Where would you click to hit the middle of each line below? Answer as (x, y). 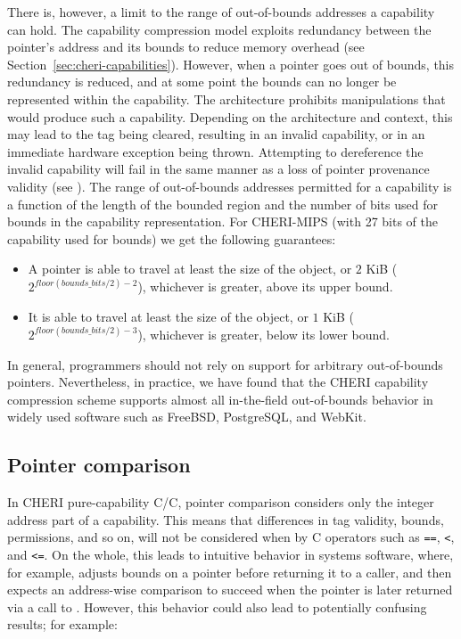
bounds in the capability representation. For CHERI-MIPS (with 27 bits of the (223, 221)
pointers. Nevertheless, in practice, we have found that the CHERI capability (218, 382)
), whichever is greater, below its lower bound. (264, 334)
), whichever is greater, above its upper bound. (265, 287)
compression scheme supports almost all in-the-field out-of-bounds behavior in (220, 399)
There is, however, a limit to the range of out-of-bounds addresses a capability (221, 12)
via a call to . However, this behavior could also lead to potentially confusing (217, 606)
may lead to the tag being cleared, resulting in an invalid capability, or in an (216, 134)
